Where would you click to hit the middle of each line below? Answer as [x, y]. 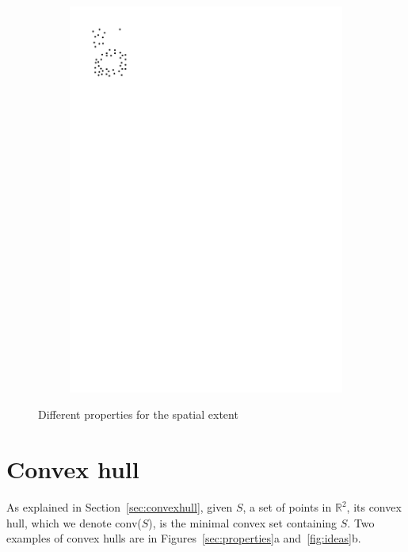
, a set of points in [287, 507]
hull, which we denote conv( [74, 522]
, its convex [374, 507]
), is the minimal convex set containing [243, 522]
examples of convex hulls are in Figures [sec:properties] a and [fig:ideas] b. [184, 538]
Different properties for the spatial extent [138, 414]
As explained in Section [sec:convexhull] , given [120, 507]
